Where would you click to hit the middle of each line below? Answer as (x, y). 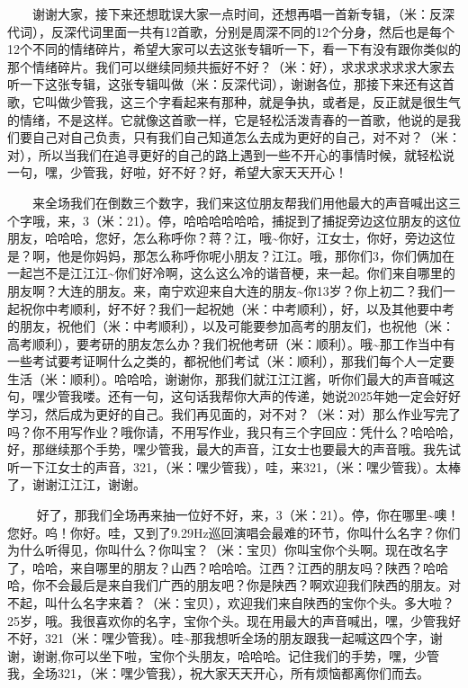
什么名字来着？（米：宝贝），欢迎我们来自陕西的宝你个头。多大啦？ (256, 603)
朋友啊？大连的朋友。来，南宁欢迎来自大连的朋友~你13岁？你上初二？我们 (225, 290)
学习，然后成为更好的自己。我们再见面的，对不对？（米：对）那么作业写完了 (234, 414)
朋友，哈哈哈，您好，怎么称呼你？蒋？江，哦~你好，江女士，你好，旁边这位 (231, 238)
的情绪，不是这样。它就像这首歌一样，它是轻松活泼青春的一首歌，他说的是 (228, 119)
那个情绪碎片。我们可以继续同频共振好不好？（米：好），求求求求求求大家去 (231, 66)
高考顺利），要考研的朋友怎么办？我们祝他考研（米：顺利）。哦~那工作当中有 (231, 343)
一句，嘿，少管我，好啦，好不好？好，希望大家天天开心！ (177, 172)
